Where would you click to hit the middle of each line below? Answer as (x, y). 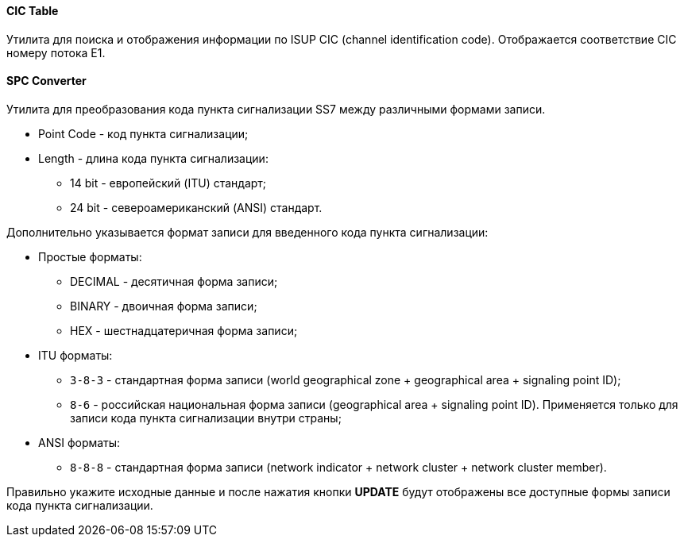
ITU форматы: (75, 355)
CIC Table (33, 11)
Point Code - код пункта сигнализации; (143, 133)
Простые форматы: (90, 256)
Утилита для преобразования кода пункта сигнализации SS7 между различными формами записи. (276, 109)
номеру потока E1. (56, 52)
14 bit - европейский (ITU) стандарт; (168, 183)
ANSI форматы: (79, 442)
